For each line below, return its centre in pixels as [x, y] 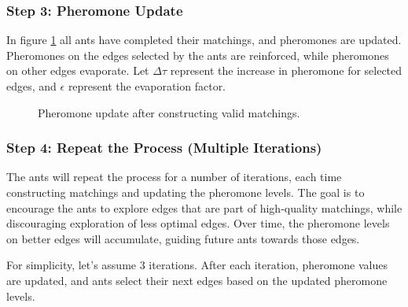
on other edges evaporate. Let [78, 70]
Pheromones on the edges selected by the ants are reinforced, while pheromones [198, 55]
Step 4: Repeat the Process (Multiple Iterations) [164, 148]
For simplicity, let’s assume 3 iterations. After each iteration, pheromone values [197, 265]
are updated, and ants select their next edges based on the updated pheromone [197, 280]
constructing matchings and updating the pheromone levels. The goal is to [186, 192]
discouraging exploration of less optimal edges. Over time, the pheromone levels [198, 223]
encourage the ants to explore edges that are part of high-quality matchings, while [204, 207]
